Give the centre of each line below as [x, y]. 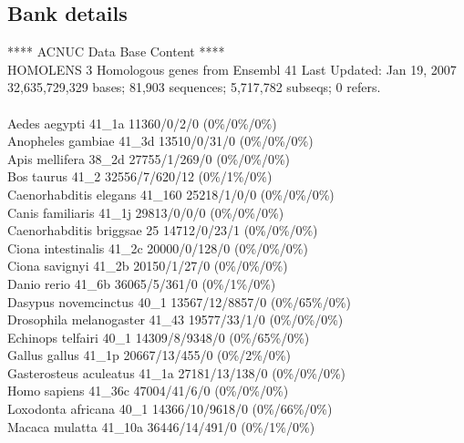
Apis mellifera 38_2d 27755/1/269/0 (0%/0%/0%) [149, 158]
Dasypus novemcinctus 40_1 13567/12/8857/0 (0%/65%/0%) [179, 301]
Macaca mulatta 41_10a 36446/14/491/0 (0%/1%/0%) [161, 426]
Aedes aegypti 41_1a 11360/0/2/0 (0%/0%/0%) [142, 123]
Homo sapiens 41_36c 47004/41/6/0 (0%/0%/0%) [148, 391]
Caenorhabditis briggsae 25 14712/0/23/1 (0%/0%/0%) [163, 230]
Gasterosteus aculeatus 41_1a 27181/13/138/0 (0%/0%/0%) [177, 372]
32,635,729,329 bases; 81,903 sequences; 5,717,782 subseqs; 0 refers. [194, 87]
